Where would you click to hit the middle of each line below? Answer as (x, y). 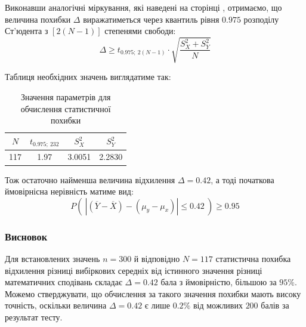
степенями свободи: (140, 31)
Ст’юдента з (27, 31)
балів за (275, 305)
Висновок (26, 236)
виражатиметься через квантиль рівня (151, 19)
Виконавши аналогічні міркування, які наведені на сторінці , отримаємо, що (143, 7)
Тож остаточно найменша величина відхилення (90, 179)
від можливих (218, 305)
